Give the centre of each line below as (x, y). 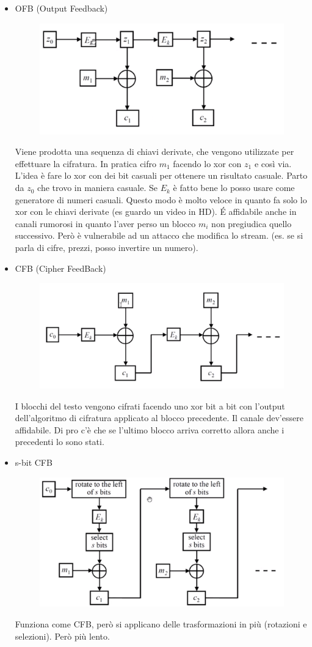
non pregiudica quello (252, 223)
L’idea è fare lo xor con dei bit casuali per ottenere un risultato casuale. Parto (161, 175)
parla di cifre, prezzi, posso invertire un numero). (107, 248)
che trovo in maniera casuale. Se (98, 188)
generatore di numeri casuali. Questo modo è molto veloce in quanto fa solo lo (161, 199)
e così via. (273, 163)
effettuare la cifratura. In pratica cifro (86, 163)
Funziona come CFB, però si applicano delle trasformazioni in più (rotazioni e (161, 623)
